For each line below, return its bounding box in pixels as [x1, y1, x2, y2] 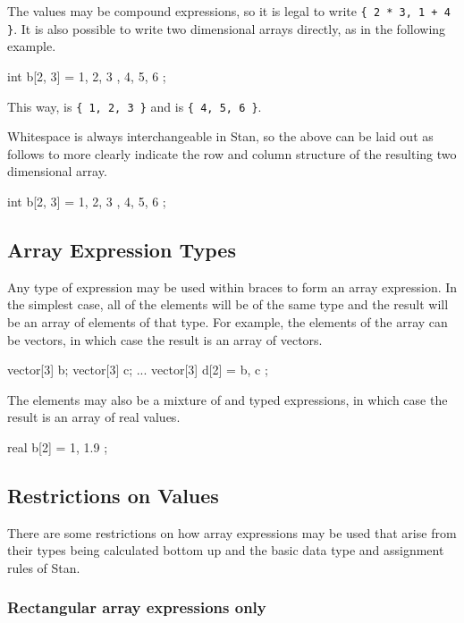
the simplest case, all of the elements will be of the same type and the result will [7, 295, 449, 314]
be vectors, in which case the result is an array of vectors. [7, 330, 323, 349]
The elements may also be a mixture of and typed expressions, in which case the [7, 390, 448, 408]
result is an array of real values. [7, 408, 181, 426]
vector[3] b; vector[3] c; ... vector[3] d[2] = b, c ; [7, 360, 268, 379]
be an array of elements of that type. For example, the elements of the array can [7, 312, 448, 331]
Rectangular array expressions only [7, 596, 266, 619]
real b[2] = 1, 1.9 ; [7, 437, 108, 456]
